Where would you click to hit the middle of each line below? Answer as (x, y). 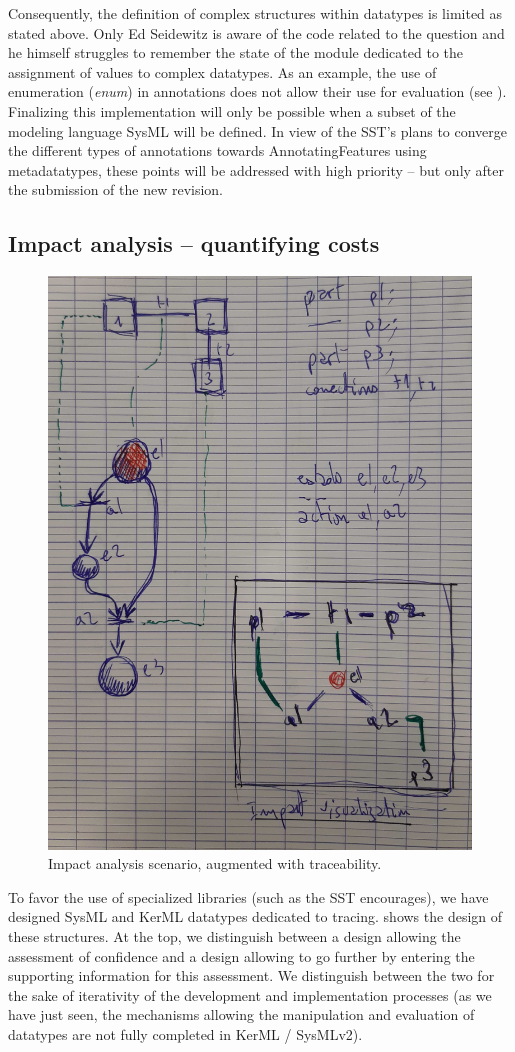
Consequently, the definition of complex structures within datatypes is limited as (255, 13)
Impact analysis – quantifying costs (194, 243)
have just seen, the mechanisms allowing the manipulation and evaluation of (241, 1014)
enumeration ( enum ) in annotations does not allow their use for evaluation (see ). (257, 91)
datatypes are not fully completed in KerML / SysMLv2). (185, 1034)
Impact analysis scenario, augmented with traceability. (215, 863)
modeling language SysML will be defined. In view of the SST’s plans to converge (258, 130)
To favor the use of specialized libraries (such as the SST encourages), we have (248, 896)
